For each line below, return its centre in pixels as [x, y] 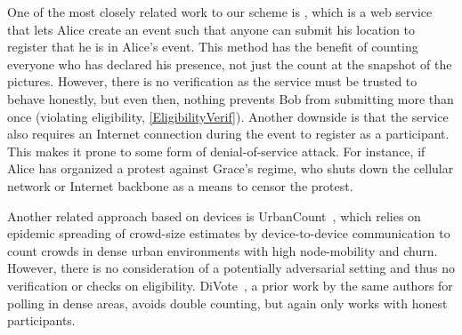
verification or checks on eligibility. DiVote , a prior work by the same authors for [230, 285]
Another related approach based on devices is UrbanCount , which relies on [214, 215]
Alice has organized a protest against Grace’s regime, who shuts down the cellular [231, 168]
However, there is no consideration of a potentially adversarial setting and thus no [231, 268]
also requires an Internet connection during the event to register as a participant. [228, 134]
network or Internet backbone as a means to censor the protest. [180, 185]
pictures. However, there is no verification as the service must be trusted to [212, 81]
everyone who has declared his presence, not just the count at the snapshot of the [230, 64]
